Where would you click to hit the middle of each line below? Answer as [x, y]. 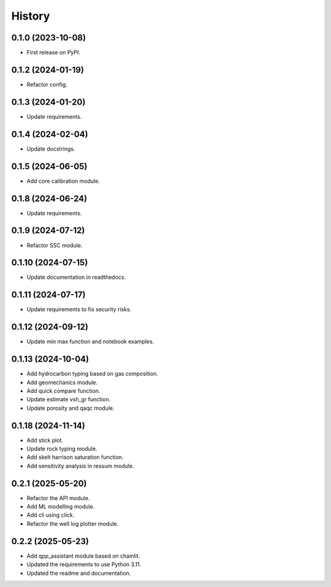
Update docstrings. [51, 149]
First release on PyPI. [54, 53]
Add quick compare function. [63, 391]
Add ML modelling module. [61, 507]
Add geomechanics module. [62, 382]
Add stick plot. [45, 440]
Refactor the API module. [58, 498]
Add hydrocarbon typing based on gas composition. [93, 374]
